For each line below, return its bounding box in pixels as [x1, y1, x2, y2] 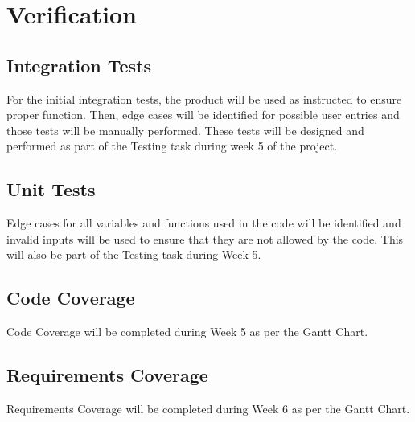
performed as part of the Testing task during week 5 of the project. [6, 137, 338, 154]
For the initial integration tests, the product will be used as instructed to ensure [6, 90, 402, 107]
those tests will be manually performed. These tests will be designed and [6, 121, 364, 138]
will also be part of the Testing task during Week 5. [6, 246, 261, 263]
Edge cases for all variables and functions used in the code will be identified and [6, 215, 401, 231]
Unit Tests [6, 177, 96, 202]
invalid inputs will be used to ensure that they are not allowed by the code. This [6, 230, 404, 247]
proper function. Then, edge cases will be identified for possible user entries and [6, 106, 400, 123]
